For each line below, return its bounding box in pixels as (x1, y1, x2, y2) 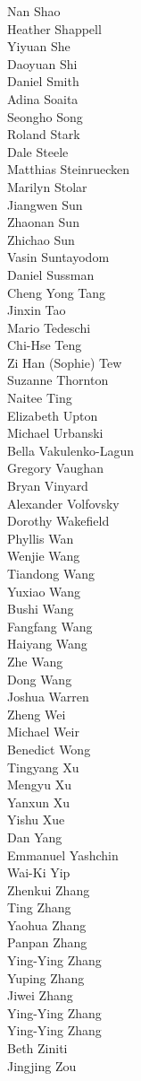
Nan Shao (7, 2, 61, 20)
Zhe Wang (7, 651, 63, 670)
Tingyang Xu (7, 757, 79, 776)
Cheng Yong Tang (7, 283, 106, 301)
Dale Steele (7, 142, 69, 161)
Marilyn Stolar (7, 177, 87, 196)
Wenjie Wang (7, 546, 80, 565)
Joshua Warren (7, 687, 89, 706)
